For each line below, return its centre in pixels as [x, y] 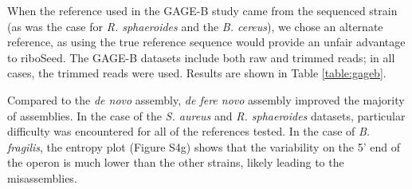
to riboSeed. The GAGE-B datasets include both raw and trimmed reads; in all [201, 57]
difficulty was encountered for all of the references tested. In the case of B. [189, 131]
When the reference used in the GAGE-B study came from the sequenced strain [202, 10]
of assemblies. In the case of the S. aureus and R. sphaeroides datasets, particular [206, 115]
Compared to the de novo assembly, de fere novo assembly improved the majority [206, 99]
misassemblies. [42, 177]
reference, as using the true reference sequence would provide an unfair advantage [206, 42]
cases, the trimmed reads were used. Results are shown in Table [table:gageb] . [197, 73]
